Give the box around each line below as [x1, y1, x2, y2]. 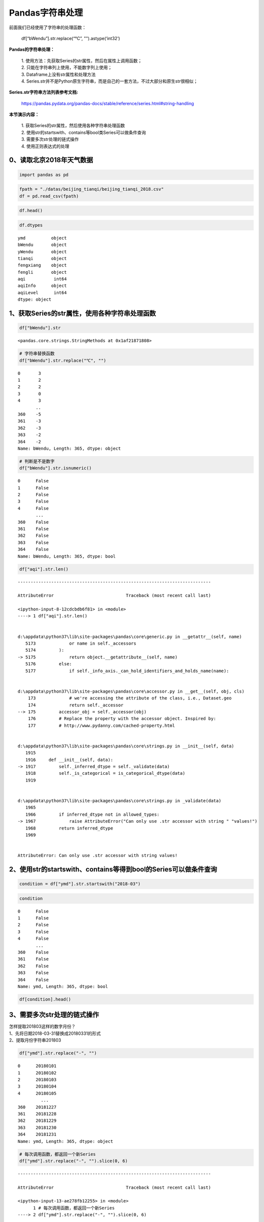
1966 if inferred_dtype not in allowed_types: [25, 811, 160, 817]
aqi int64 [18, 276, 67, 282]
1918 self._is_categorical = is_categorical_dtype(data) [25, 770, 185, 776]
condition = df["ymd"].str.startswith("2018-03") [19, 881, 141, 887]
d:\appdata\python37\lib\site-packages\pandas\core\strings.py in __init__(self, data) [18, 743, 235, 749]
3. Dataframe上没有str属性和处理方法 [21, 71, 96, 77]
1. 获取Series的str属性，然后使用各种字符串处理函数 [21, 123, 125, 129]
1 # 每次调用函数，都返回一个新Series [33, 1205, 115, 1211]
